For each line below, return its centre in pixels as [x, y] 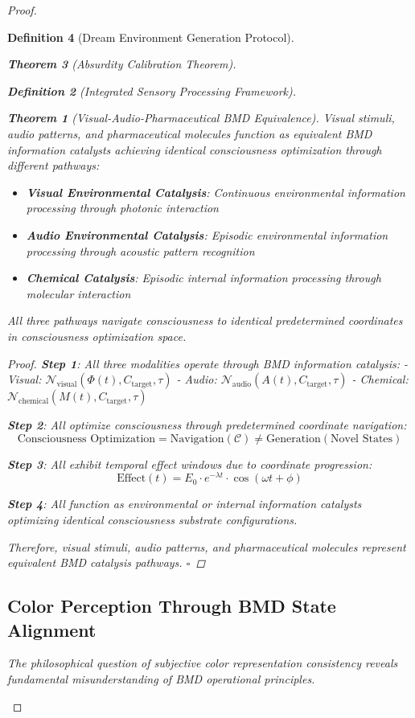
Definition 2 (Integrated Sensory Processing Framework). [152, 90]
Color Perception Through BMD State [172, 606]
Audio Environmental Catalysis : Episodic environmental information [207, 234]
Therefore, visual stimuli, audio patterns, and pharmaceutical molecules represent [207, 546]
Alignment [52, 629]
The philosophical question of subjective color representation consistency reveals [203, 663]
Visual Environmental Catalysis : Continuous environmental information [216, 192]
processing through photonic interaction [122, 208]
